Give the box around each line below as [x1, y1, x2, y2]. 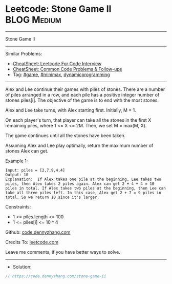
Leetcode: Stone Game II [5, 3, 112, 15]
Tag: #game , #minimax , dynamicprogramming [12, 71, 110, 78]
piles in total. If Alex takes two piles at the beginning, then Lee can [5, 185, 166, 191]
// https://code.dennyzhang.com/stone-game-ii [5, 273, 106, 279]
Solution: [12, 263, 32, 270]
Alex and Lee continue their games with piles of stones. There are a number [5, 86, 165, 92]
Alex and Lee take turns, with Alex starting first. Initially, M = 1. [5, 107, 137, 113]
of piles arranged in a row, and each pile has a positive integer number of [5, 91, 160, 98]
